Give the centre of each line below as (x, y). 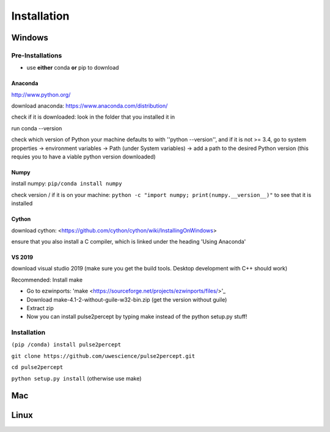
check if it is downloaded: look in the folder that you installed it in (93, 117)
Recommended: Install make (47, 280)
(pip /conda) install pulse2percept (66, 345)
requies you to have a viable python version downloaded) (83, 157)
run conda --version (37, 128)
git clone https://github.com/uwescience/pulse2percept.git (103, 356)
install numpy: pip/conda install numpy (67, 184)
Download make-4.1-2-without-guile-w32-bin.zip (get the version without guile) (127, 299)
